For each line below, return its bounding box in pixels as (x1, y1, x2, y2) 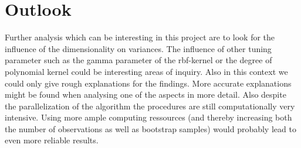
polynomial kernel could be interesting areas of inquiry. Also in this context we (5, 65, 288, 77)
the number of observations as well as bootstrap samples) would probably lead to (5, 122, 296, 135)
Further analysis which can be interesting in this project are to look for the (5, 31, 275, 43)
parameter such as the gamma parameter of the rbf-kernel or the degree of (5, 54, 272, 66)
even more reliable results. (5, 134, 99, 146)
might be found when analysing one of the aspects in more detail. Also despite (5, 88, 286, 101)
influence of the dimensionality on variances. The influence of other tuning (5, 42, 272, 54)
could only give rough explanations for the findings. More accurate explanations (5, 77, 292, 89)
